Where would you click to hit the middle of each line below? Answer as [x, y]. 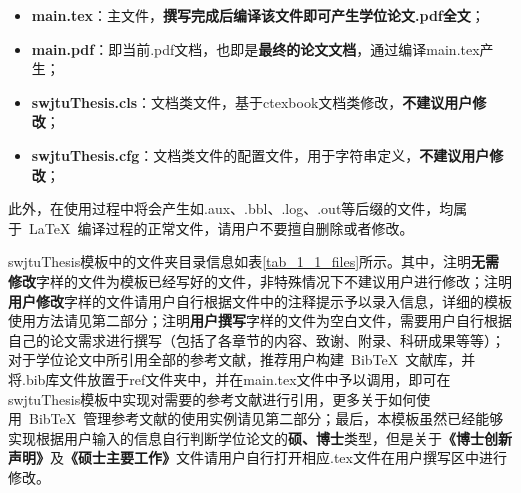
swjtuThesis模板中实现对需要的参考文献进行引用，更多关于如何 [212, 398]
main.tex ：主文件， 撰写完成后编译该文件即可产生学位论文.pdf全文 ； [258, 15]
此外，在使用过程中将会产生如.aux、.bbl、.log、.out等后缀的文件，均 [231, 208]
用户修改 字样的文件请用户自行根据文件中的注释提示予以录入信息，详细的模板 [260, 300]
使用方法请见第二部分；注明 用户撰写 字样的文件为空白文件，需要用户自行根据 [260, 320]
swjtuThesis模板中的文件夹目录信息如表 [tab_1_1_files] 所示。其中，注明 [240, 261]
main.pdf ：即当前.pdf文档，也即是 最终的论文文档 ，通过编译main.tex [255, 48]
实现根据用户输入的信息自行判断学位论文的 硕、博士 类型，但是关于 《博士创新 [260, 437]
